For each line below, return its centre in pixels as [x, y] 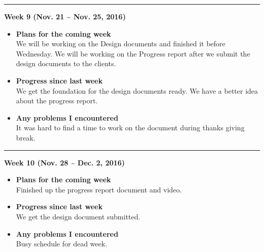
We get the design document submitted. [78, 216]
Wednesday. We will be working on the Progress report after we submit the [133, 53]
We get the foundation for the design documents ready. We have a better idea [137, 90]
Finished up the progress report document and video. [99, 189]
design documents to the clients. [66, 63]
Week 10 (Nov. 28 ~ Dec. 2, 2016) [64, 162]
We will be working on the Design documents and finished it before [121, 44]
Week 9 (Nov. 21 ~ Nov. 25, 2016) [65, 16]
